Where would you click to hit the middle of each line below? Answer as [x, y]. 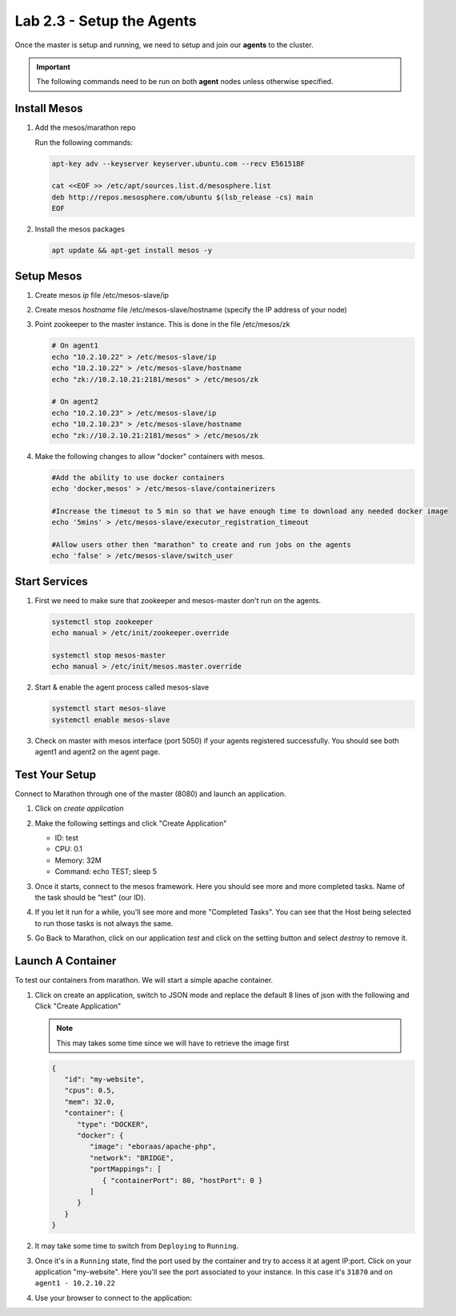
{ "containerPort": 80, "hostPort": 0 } [182, 1180]
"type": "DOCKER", [113, 1124]
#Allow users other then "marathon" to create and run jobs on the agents [202, 544]
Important [54, 66]
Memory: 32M [78, 860]
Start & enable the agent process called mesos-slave [122, 687]
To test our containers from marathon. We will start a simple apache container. [144, 980]
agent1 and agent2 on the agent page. [97, 752]
